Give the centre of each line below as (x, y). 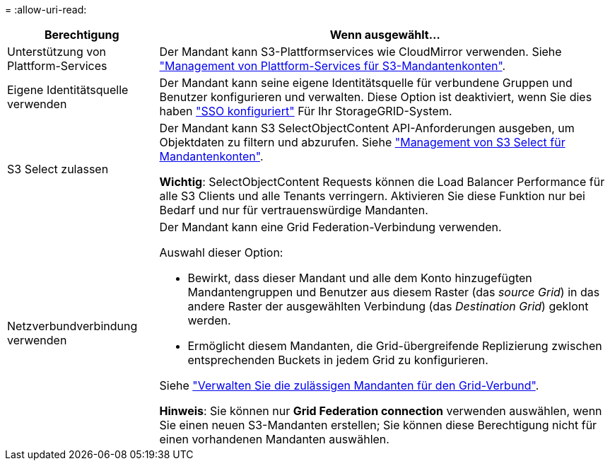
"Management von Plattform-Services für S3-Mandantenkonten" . (333, 66)
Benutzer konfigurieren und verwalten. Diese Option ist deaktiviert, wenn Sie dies (376, 97)
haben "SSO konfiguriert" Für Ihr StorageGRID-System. (306, 111)
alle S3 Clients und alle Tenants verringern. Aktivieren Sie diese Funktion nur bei (372, 196)
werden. (209, 320)
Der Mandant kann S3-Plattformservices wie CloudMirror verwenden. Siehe (360, 52)
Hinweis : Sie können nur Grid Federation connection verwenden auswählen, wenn (381, 411)
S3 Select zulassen (58, 169)
